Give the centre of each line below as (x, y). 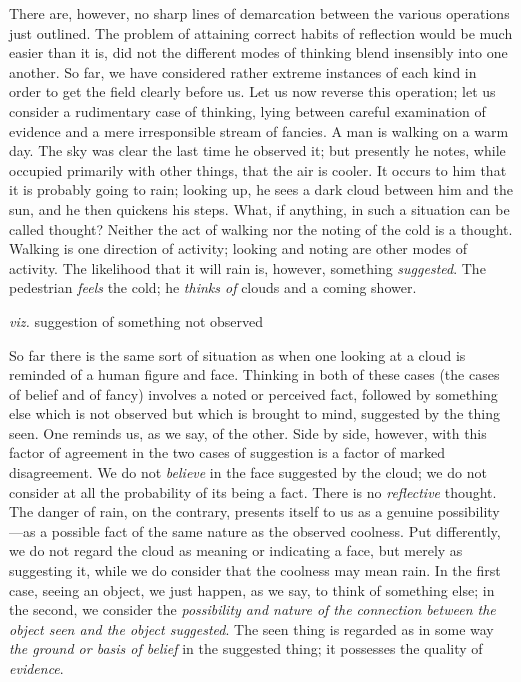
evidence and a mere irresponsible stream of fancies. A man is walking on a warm (259, 130)
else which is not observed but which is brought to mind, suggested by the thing (254, 413)
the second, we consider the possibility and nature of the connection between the (252, 609)
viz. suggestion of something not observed (136, 320)
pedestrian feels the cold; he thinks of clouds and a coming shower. (213, 287)
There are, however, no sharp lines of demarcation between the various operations (259, 13)
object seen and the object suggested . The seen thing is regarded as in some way (251, 628)
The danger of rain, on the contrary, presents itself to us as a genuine (221, 511)
